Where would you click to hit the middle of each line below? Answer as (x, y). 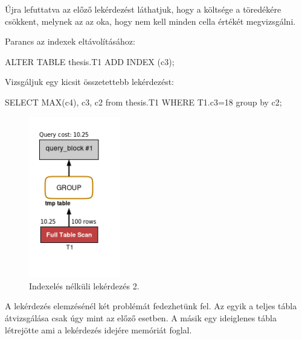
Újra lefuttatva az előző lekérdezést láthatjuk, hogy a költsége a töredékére (143, 9)
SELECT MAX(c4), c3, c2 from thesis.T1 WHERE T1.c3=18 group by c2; (143, 102)
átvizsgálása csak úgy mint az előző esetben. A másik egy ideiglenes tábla (141, 318)
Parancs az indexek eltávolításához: (70, 41)
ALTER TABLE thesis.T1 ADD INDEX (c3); (90, 61)
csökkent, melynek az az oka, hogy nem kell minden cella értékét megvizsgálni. (150, 21)
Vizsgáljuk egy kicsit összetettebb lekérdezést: (89, 82)
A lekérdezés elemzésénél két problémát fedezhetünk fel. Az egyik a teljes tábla (151, 306)
